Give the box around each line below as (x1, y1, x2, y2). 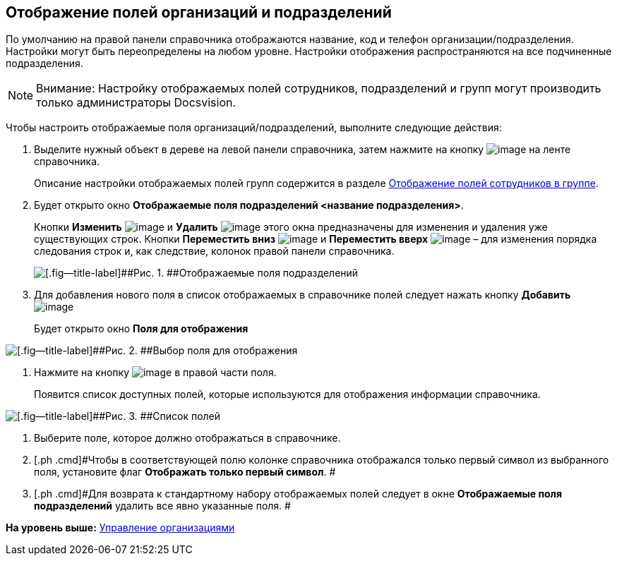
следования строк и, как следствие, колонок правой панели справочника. (34, 245, 395, 258)
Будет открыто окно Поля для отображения (34, 322, 248, 335)
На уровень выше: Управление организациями (6, 521, 235, 534)
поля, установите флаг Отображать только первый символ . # (34, 466, 336, 478)
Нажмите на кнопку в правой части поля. (34, 366, 277, 379)
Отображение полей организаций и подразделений (6, 4, 392, 21)
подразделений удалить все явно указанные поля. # (34, 500, 291, 512)
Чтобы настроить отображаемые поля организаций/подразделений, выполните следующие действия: (6, 121, 502, 134)
